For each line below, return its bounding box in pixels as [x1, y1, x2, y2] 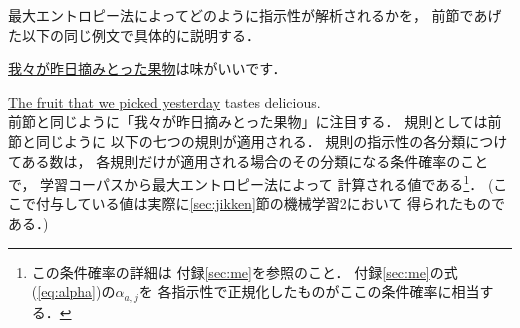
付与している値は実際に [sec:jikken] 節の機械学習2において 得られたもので [35, 193, 506, 214]
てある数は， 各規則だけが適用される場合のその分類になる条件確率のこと [8, 150, 489, 171]
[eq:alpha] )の [37, 281, 116, 302]
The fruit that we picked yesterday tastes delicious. [8, 91, 321, 112]
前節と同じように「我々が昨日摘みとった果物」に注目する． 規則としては [8, 111, 488, 132]
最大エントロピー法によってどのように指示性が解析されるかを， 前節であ [8, 5, 488, 25]
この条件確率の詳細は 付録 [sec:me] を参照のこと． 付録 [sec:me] [31, 261, 430, 282]
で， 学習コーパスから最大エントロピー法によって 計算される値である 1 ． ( [8, 171, 494, 194]
